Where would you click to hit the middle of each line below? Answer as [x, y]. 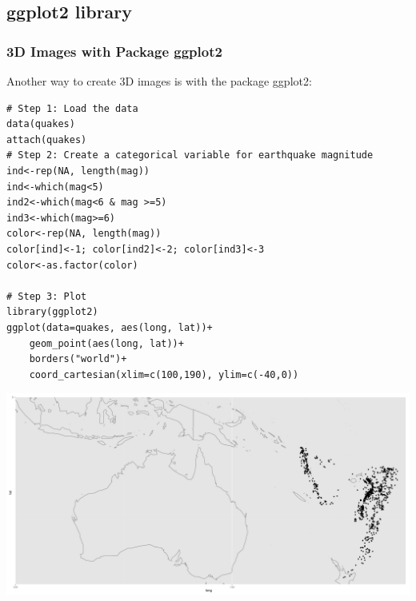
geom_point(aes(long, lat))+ [106, 343]
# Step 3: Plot [47, 296]
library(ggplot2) [52, 312]
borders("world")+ [78, 359]
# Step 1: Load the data [72, 108]
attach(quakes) [47, 139]
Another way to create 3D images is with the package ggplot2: [159, 81]
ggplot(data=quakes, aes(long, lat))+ [110, 327]
